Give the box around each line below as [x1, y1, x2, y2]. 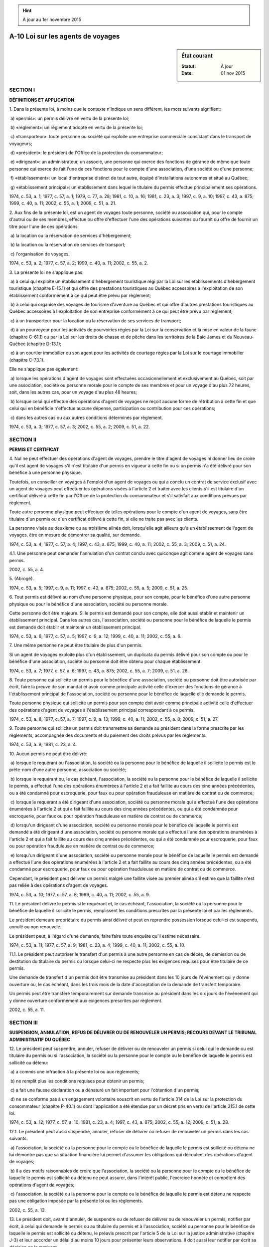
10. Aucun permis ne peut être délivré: [9, 751, 88, 757]
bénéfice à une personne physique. [9, 469, 82, 476]
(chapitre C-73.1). [9, 357, 45, 363]
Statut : [181, 63, 196, 69]
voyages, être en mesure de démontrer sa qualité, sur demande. [9, 532, 141, 538]
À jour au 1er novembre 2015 [22, 16, 82, 22]
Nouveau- [233, 334, 254, 340]
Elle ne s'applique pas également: [9, 366, 79, 372]
